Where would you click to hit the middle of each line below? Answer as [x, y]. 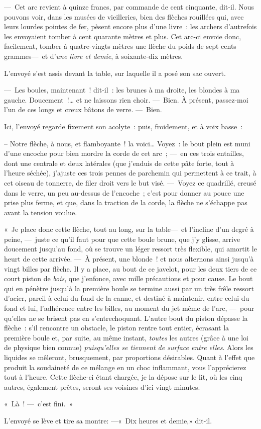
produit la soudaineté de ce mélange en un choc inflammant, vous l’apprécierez [125, 367]
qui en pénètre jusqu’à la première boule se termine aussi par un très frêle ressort [129, 288]
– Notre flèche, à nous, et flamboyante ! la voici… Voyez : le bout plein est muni [127, 143]
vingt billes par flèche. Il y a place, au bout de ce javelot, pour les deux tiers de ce [130, 268]
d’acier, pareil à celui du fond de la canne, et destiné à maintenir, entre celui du [127, 298]
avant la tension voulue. [41, 212]
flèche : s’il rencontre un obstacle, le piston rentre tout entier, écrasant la [117, 328]
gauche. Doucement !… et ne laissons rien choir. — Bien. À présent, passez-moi [126, 99]
